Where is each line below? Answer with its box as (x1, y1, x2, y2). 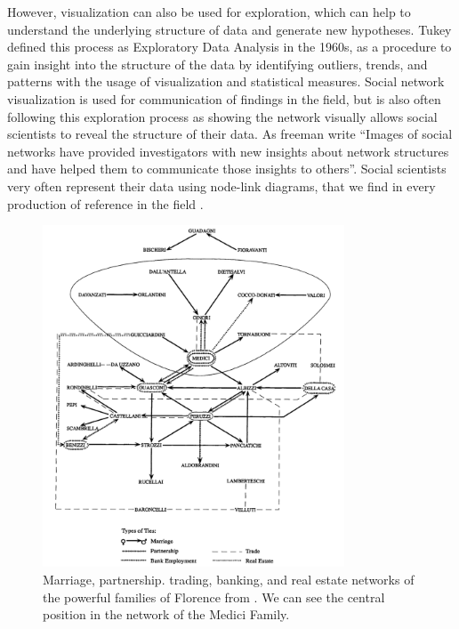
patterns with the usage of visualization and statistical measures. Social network (7, 72, 445, 91)
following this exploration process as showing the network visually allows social (7, 107, 438, 125)
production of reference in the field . (7, 194, 204, 213)
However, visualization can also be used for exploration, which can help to (7, 3, 411, 20)
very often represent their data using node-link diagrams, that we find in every (7, 176, 436, 195)
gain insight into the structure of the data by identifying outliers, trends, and (7, 54, 428, 73)
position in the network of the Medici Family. (43, 605, 290, 624)
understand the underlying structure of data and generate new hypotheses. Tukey (7, 20, 452, 38)
